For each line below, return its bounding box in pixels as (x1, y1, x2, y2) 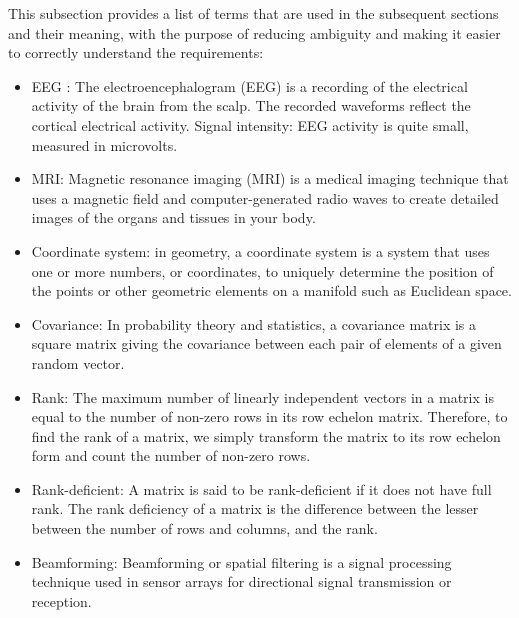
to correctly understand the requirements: (8, 42, 264, 63)
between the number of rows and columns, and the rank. (31, 518, 378, 539)
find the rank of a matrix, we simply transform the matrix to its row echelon (31, 425, 501, 446)
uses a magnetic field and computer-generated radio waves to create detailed (31, 187, 499, 208)
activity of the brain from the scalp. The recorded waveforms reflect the (31, 95, 471, 116)
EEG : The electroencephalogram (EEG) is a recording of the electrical (31, 75, 468, 96)
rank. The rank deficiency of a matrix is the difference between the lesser (31, 498, 479, 519)
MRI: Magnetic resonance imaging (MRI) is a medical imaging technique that (31, 168, 509, 189)
